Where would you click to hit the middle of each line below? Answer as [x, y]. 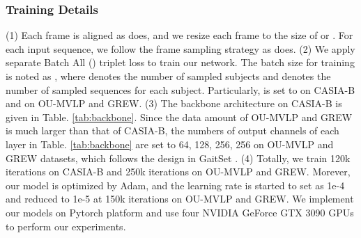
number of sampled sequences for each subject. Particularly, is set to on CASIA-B [180, 89]
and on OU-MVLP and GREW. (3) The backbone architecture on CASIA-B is [174, 103]
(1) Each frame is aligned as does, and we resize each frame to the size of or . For [179, 35]
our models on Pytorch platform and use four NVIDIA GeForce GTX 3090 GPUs [180, 212]
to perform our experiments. [66, 226]
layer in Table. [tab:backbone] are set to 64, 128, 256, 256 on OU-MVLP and [170, 144]
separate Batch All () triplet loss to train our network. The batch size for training [180, 62]
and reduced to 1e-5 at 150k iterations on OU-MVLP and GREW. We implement [180, 199]
